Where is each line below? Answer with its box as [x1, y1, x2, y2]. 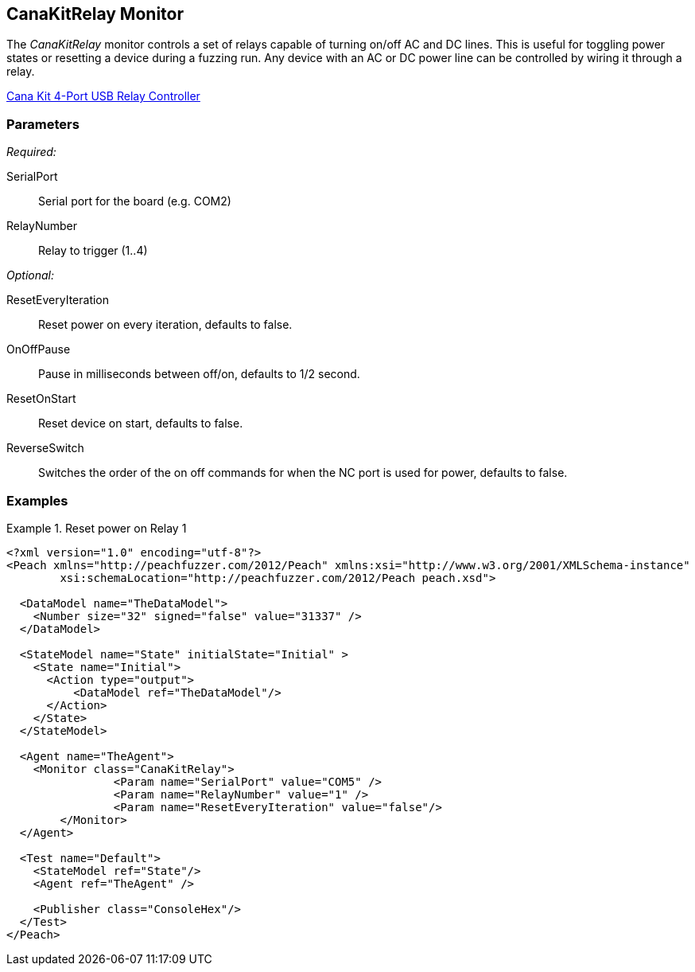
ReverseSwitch [6, 441, 84, 455]
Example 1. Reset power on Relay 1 [6, 521, 187, 535]
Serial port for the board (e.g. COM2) [38, 194, 231, 209]
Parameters [6, 115, 80, 132]
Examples [6, 492, 68, 509]
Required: [6, 145, 56, 159]
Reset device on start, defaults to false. [38, 416, 243, 431]
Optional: [6, 268, 54, 283]
